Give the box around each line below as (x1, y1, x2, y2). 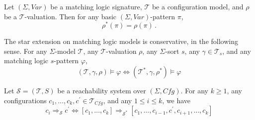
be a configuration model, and (152, 1, 244, 11)
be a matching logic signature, (50, 1, 142, 11)
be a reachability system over (57, 85, 146, 96)
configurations (4, 95, 47, 105)
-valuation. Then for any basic (24, 11, 117, 21)
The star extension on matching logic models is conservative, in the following (4, 36, 238, 46)
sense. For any (4, 45, 47, 56)
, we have (162, 95, 191, 105)
